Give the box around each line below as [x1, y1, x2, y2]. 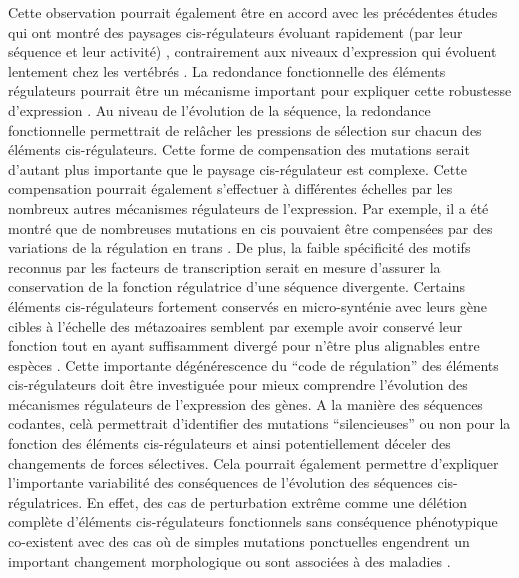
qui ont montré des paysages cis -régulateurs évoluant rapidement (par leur [8, 21, 463, 42]
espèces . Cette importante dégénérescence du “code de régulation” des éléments [8, 354, 499, 375]
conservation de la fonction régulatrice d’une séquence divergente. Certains [8, 276, 465, 297]
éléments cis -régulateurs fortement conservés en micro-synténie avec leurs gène [8, 295, 487, 316]
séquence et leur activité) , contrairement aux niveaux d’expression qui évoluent [8, 41, 497, 62]
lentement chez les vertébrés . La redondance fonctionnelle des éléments [8, 60, 446, 81]
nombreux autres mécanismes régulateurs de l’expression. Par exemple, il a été [8, 197, 489, 218]
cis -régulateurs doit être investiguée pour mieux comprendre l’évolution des [8, 374, 468, 395]
